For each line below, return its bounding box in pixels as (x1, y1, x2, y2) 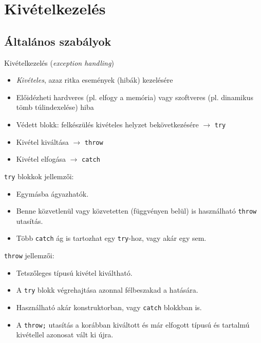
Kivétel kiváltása (16, 136, 69, 147)
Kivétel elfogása (16, 154, 66, 164)
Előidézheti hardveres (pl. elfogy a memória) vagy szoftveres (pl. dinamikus (16, 91, 253, 102)
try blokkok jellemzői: (4, 170, 74, 181)
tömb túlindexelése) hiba (16, 102, 94, 112)
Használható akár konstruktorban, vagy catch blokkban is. (16, 301, 202, 312)
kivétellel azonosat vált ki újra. (16, 329, 114, 340)
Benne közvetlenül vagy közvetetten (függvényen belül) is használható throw (16, 205, 257, 216)
